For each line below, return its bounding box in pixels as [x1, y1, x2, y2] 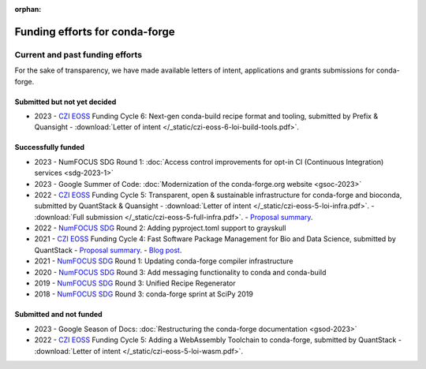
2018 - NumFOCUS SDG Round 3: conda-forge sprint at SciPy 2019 [34, 289, 254, 299]
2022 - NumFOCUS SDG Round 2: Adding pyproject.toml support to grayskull [34, 223, 286, 233]
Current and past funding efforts [14, 49, 142, 60]
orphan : [14, 5, 42, 13]
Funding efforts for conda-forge [14, 24, 175, 39]
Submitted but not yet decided [14, 97, 117, 106]
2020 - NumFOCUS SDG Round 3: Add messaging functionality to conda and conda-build [34, 267, 327, 277]
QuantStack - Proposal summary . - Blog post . [34, 245, 182, 255]
